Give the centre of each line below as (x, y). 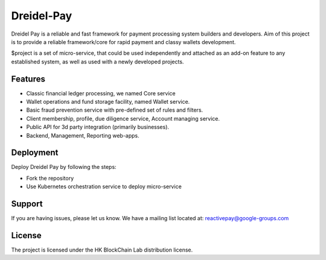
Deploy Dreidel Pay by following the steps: (64, 167)
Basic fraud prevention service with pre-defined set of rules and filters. (115, 110)
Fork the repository (50, 178)
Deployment (35, 153)
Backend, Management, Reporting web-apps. (83, 135)
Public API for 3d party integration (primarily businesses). (97, 127)
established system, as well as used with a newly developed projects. (97, 62)
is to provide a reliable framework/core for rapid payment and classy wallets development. (123, 42)
